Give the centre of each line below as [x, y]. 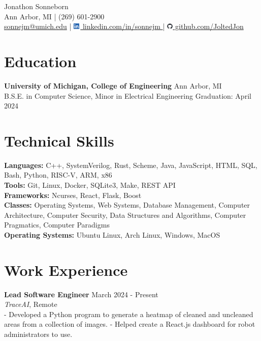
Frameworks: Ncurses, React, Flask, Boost [73, 195]
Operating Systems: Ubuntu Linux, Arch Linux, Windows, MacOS [112, 234]
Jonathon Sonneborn [36, 6]
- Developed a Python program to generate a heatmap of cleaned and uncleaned [129, 314]
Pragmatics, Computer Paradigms [57, 225]
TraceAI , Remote [31, 304]
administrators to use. [38, 334]
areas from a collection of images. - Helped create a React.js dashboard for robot [130, 324]
